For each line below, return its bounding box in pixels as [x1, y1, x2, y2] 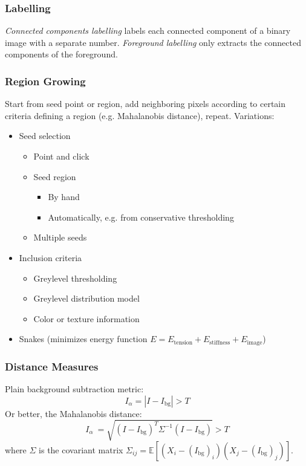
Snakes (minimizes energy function [19, 332, 148, 345]
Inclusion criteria [19, 251, 82, 264]
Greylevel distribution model [33, 292, 140, 305]
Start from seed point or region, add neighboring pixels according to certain [5, 97, 286, 110]
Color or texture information [33, 312, 140, 325]
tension [174, 339, 193, 346]
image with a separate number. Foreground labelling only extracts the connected [5, 36, 301, 48]
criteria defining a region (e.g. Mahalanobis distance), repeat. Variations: [5, 109, 275, 121]
